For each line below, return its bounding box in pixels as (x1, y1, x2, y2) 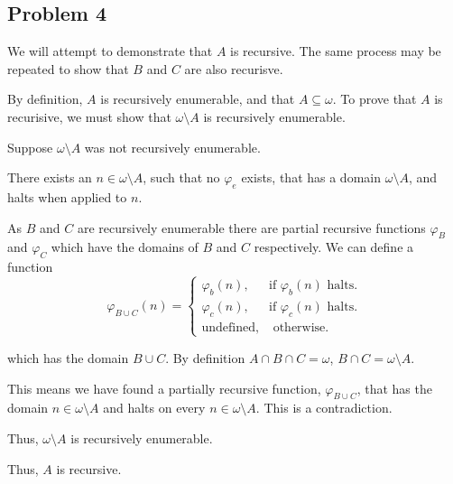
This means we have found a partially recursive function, (7, 378, 321, 397)
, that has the (356, 378, 432, 397)
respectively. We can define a (254, 237, 414, 256)
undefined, (201, 321, 259, 334)
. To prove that (332, 89, 417, 108)
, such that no (143, 168, 220, 187)
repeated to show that (7, 59, 129, 78)
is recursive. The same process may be (230, 42, 441, 60)
